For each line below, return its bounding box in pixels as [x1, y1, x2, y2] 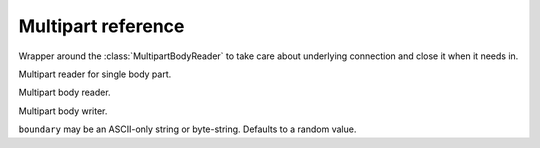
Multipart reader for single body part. [18, 68, 172, 80]
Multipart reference [18, 15, 185, 37]
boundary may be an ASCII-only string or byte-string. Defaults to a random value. [18, 123, 357, 135]
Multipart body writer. [18, 105, 108, 117]
